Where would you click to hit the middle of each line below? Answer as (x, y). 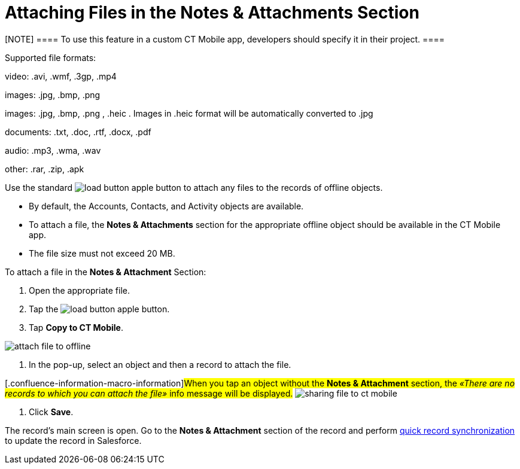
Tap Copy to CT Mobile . (76, 327)
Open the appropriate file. (79, 290)
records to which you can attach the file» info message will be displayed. (149, 393)
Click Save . (51, 412)
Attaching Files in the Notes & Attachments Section (212, 13)
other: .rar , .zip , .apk (45, 169)
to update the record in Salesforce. (73, 440)
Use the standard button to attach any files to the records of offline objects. (194, 187)
